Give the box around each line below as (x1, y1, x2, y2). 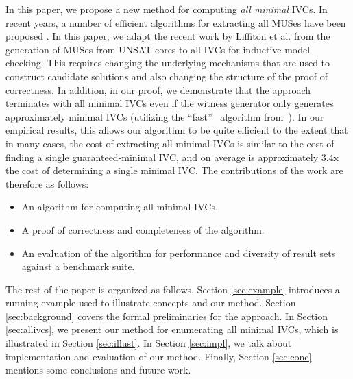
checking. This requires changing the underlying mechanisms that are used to (5, 56, 330, 70)
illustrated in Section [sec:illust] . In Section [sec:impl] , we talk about (5, 336, 292, 350)
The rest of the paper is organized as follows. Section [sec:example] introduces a (5, 282, 340, 296)
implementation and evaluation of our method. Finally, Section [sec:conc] (5, 349, 312, 363)
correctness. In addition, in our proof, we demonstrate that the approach (5, 82, 311, 97)
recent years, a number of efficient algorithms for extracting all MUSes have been (5, 15, 346, 29)
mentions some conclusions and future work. (5, 363, 191, 377)
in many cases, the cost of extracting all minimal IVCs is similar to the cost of (5, 136, 334, 150)
